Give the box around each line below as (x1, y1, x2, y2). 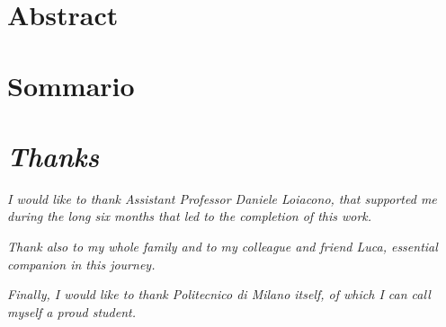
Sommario (7, 66, 135, 103)
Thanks (7, 137, 100, 174)
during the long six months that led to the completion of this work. (7, 207, 372, 225)
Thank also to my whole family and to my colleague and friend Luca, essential (7, 237, 438, 256)
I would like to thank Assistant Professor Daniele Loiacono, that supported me (7, 189, 437, 208)
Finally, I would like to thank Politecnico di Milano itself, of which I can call (7, 285, 431, 304)
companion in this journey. (7, 254, 156, 273)
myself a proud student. (7, 302, 136, 321)
